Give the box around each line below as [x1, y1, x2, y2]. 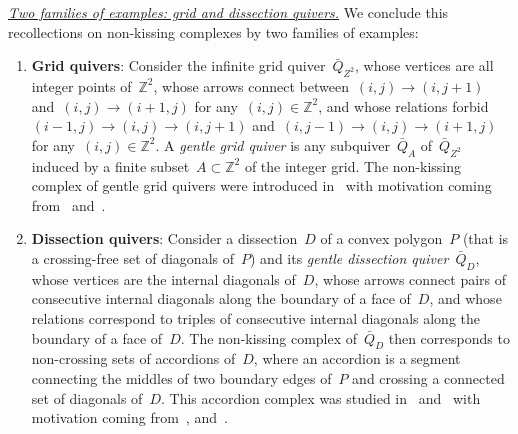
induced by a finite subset [31, 155, 190, 176]
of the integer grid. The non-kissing [244, 155, 462, 176]
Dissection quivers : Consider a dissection [31, 228, 298, 249]
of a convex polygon [320, 228, 443, 249]
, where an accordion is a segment [253, 348, 461, 369]
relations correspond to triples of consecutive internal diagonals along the [31, 307, 481, 328]
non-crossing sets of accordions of [31, 348, 236, 369]
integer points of [31, 75, 132, 96]
